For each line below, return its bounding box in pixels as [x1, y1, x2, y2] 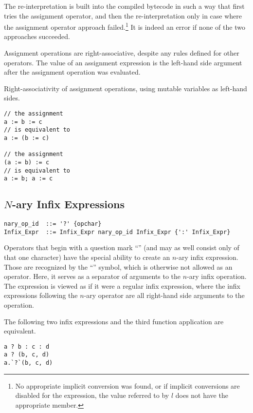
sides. [4, 93, 20, 103]
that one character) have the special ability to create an [4, 252, 170, 262]
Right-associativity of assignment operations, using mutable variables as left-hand [4, 83, 247, 93]
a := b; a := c [4, 175, 53, 182]
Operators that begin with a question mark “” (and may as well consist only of [4, 242, 239, 253]
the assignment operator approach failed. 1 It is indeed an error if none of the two [4, 20, 245, 32]
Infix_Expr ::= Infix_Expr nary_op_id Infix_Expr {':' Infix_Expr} [4, 228, 231, 236]
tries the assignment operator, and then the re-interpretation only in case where [4, 10, 242, 20]
